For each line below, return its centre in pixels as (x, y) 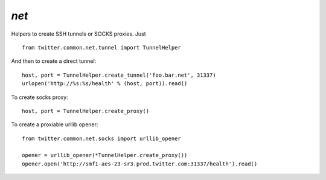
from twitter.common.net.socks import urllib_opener (101, 138)
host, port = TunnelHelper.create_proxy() (86, 111)
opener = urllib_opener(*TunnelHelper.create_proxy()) (105, 155)
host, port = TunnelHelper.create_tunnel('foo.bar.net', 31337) (119, 75)
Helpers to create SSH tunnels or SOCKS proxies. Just (78, 34)
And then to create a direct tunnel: (54, 61)
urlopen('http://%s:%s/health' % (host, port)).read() (105, 84)
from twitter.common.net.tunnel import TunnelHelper (101, 47)
